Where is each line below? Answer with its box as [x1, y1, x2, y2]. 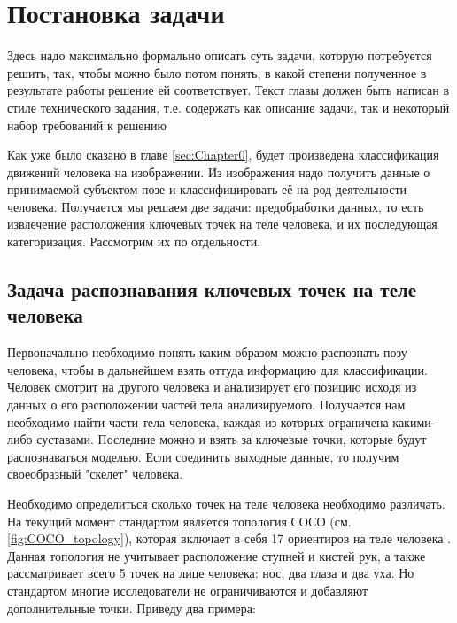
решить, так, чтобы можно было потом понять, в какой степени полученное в [7, 63, 427, 82]
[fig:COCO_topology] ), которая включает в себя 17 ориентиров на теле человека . [7, 529, 452, 548]
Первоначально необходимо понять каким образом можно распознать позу [7, 343, 407, 362]
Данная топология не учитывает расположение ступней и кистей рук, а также [7, 546, 426, 565]
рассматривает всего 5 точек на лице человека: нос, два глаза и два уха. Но [7, 564, 414, 582]
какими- [392, 412, 436, 431]
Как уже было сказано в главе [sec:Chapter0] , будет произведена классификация [7, 145, 439, 164]
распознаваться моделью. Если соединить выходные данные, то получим [7, 447, 399, 465]
